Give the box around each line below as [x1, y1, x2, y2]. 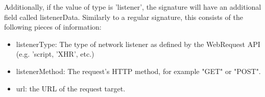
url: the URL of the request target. [16, 83, 126, 93]
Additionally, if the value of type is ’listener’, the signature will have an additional [4, 2, 261, 12]
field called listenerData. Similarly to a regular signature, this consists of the [4, 11, 243, 22]
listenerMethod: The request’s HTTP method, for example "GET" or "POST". [16, 65, 261, 76]
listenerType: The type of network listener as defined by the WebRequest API [16, 38, 260, 49]
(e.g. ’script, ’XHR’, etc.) [16, 48, 94, 59]
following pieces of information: [4, 21, 102, 32]
